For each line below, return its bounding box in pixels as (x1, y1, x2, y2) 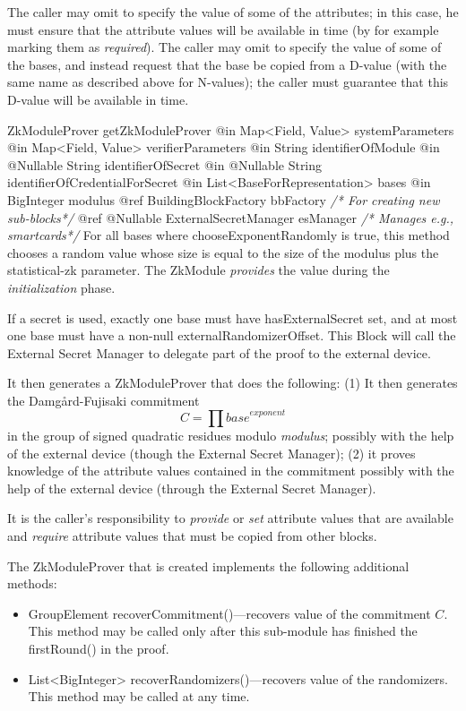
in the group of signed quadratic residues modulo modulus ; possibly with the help (7, 425, 454, 444)
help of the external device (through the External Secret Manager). (7, 478, 376, 497)
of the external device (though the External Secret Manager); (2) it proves (7, 443, 416, 462)
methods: (7, 574, 57, 593)
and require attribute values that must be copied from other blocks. (7, 526, 377, 544)
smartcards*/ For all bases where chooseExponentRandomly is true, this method (7, 226, 450, 244)
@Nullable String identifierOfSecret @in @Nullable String (7, 155, 323, 174)
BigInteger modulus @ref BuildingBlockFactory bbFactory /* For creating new (7, 190, 440, 209)
